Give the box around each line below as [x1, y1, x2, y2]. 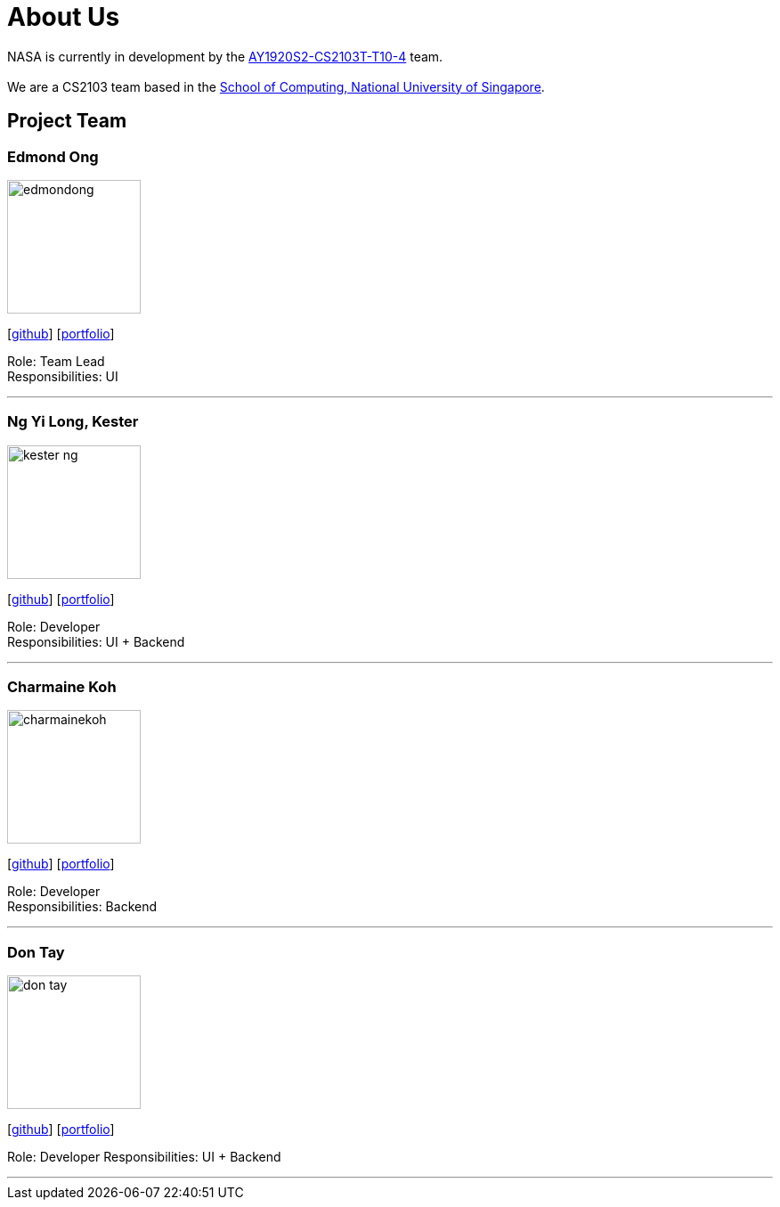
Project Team [7, 110, 127, 133]
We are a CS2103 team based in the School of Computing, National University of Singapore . [7, 78, 545, 94]
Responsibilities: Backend [7, 899, 158, 915]
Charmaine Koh [7, 678, 117, 697]
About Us [7, 2, 120, 32]
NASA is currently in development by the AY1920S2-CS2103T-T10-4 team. [7, 48, 443, 64]
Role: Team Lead [7, 353, 105, 369]
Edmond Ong [7, 147, 99, 166]
